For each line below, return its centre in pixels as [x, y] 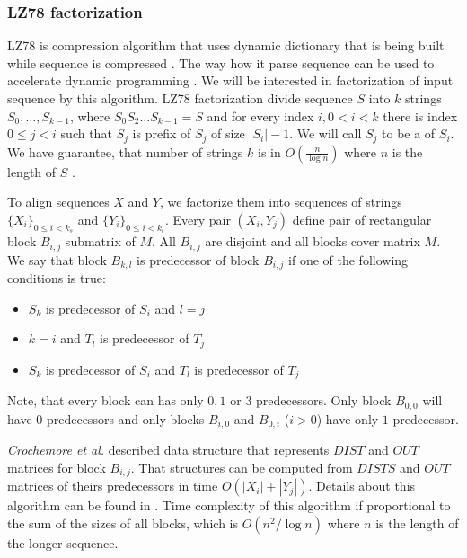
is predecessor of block [198, 259]
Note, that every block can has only [106, 400]
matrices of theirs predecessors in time [113, 486]
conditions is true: [57, 278]
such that [86, 133]
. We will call [326, 133]
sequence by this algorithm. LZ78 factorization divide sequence [180, 98]
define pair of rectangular [362, 219]
